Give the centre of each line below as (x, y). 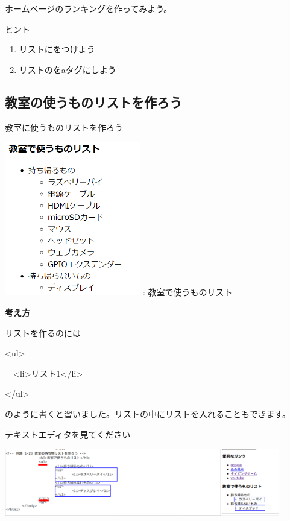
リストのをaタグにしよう (68, 69)
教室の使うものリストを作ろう (93, 102)
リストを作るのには (43, 333)
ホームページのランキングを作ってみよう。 (89, 8)
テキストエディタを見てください (68, 434)
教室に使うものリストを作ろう (64, 127)
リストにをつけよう (57, 49)
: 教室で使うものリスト (188, 292)
